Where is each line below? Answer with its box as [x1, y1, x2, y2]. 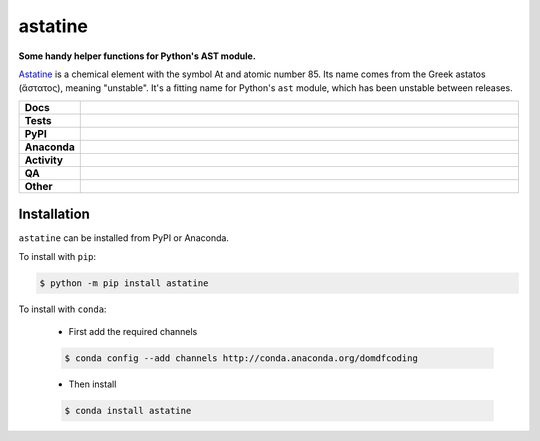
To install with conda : [18, 303, 107, 315]
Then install [68, 378, 117, 390]
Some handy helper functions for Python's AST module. [18, 50, 257, 62]
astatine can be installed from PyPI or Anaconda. [18, 232, 230, 244]
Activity [24, 153, 64, 167]
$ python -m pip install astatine [39, 277, 209, 289]
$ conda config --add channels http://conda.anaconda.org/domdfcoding [64, 352, 419, 364]
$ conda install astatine [64, 405, 192, 416]
